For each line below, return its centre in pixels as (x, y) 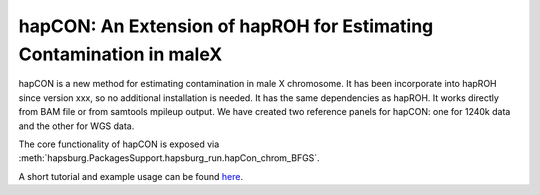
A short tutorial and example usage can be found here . (131, 176)
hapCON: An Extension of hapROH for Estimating (226, 26)
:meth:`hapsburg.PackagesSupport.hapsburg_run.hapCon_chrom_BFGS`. (169, 158)
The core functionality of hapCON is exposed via (119, 144)
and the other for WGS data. (76, 126)
